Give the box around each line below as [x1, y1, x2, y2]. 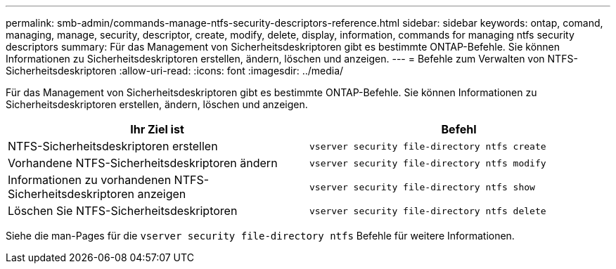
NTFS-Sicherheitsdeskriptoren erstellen [8, 139, 218, 153]
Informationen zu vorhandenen [8, 173, 172, 187]
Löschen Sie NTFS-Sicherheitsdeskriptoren [8, 204, 238, 218]
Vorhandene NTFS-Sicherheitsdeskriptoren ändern [8, 156, 278, 170]
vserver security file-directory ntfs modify [309, 157, 546, 169]
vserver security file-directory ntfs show [309, 181, 535, 192]
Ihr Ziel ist [130, 122, 184, 136]
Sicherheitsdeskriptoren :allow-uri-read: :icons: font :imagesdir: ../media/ [6, 65, 344, 77]
